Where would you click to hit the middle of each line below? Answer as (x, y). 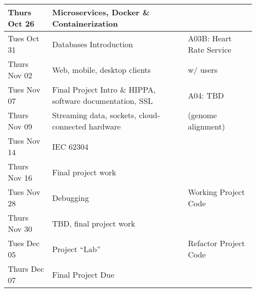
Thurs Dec (26, 269)
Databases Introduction (92, 44)
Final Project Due (83, 274)
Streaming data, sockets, (94, 115)
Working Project (216, 192)
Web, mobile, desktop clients (101, 69)
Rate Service (209, 49)
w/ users (203, 69)
